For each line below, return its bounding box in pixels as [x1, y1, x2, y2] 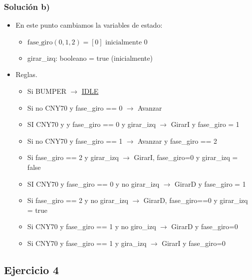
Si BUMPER [27, 86, 67, 96]
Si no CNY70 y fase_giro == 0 [27, 102, 123, 113]
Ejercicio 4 [4, 262, 59, 277]
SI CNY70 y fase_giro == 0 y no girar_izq [27, 178, 159, 189]
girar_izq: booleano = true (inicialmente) [27, 52, 153, 63]
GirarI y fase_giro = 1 [171, 119, 240, 129]
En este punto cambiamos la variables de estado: [15, 20, 163, 30]
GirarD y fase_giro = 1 [175, 178, 246, 189]
